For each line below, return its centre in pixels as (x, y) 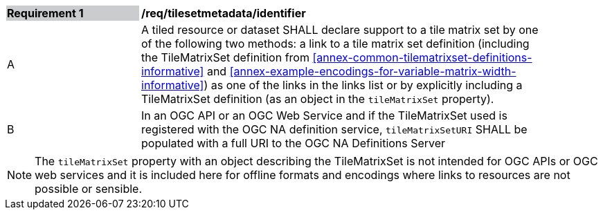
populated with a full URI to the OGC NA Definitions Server (294, 143)
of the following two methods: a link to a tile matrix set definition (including (335, 44)
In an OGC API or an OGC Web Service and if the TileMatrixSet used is (324, 115)
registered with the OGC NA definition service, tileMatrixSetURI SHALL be (334, 129)
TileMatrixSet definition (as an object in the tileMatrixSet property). (318, 99)
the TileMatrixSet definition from (225, 57)
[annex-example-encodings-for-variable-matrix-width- (373, 71)
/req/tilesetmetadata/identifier (224, 13)
